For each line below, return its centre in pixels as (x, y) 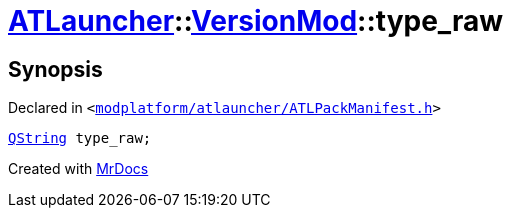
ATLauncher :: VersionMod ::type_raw (256, 21)
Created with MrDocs (78, 169)
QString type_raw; (80, 138)
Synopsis (55, 69)
